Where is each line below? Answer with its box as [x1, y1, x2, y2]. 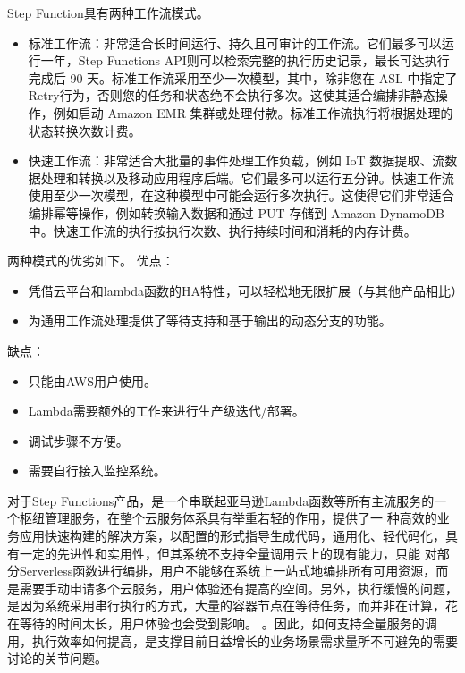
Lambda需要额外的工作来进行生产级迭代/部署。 [28, 401, 305, 420]
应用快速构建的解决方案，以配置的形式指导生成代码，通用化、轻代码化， [19, 526, 445, 545]
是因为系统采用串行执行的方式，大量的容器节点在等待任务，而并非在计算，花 [7, 596, 458, 615]
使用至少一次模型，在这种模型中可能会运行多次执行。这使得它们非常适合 [28, 186, 454, 205]
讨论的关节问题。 [7, 649, 107, 668]
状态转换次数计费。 [28, 121, 141, 139]
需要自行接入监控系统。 [28, 461, 166, 480]
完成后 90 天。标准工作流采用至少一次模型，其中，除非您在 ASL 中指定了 [28, 68, 458, 87]
